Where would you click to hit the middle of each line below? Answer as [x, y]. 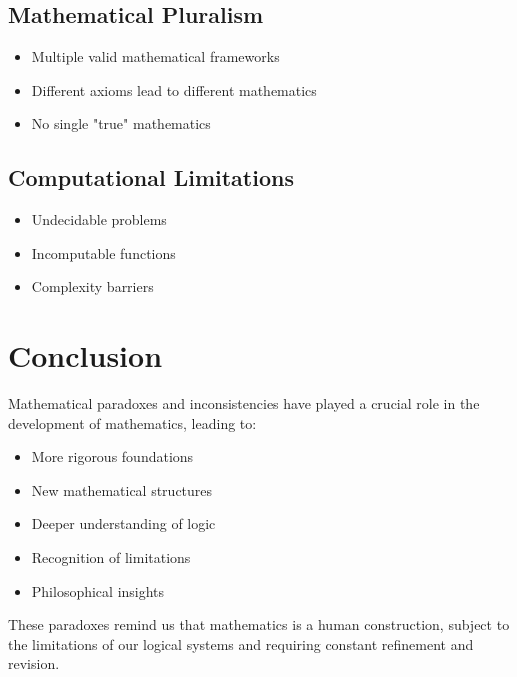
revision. [34, 663]
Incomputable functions [103, 252]
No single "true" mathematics [121, 123]
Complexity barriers [92, 286]
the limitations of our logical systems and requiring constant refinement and [241, 643]
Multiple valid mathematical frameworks [155, 56]
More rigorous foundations [112, 456]
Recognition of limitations [111, 557]
